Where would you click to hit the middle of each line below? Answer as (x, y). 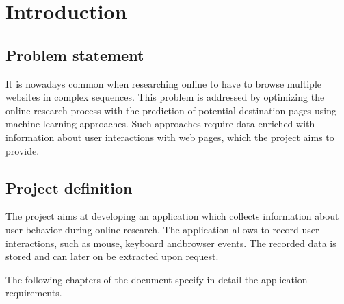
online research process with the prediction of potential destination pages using (171, 110)
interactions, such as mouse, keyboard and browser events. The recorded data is (171, 243)
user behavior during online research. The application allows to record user (162, 229)
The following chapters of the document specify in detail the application (157, 279)
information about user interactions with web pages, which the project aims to (170, 137)
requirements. (34, 293)
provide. (23, 150)
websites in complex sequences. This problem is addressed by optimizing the (165, 97)
